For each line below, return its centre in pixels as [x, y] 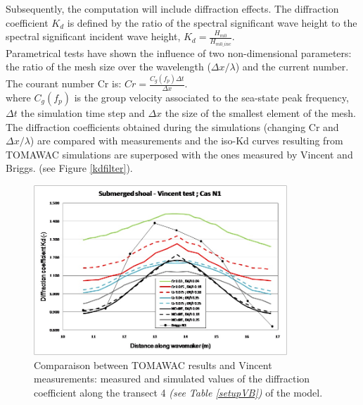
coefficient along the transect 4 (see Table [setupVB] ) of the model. [178, 393]
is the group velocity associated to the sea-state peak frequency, [211, 97]
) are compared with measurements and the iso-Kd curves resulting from [186, 141]
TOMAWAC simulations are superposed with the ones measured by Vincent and [179, 154]
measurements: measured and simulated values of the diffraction [172, 379]
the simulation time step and [83, 112]
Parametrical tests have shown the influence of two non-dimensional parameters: [179, 52]
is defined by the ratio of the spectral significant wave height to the [212, 22]
